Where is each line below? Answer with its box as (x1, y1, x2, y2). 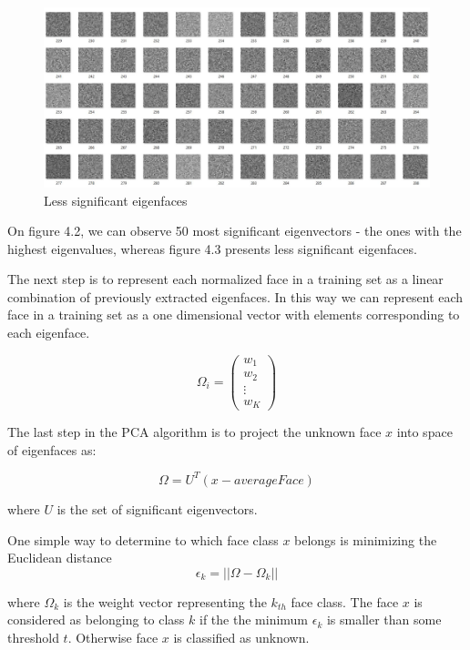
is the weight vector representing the (63, 592, 267, 611)
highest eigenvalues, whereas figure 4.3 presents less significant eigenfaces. (7, 239, 417, 258)
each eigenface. (7, 323, 90, 342)
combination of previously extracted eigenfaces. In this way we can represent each (7, 287, 464, 306)
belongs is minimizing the (294, 530, 437, 549)
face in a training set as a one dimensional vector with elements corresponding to (7, 305, 460, 324)
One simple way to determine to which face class (7, 530, 279, 549)
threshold (7, 627, 59, 646)
